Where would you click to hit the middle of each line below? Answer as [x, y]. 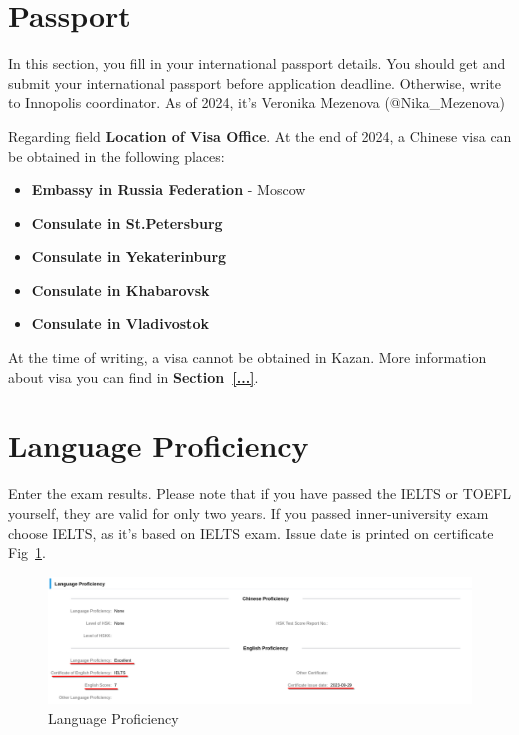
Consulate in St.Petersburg [127, 222]
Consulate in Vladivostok [120, 323]
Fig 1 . [27, 552]
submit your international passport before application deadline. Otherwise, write [254, 82]
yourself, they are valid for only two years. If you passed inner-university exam [248, 512]
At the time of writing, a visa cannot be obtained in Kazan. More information [247, 357]
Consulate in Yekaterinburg [129, 256]
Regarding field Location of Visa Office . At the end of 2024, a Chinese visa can [260, 135]
